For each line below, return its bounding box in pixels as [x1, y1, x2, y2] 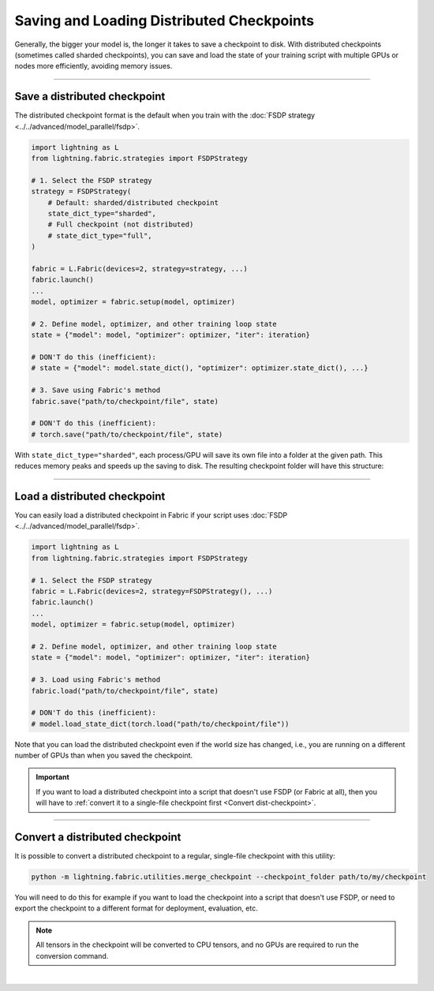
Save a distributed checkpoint [14, 90, 166, 103]
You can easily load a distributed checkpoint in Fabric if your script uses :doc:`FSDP [14, 510, 288, 520]
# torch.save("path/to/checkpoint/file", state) [31, 430, 223, 439]
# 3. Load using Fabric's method [31, 675, 161, 684]
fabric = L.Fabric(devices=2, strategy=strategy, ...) [31, 264, 248, 273]
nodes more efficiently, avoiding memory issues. [14, 62, 173, 71]
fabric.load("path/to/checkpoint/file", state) [31, 686, 219, 695]
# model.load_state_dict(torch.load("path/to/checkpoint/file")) [31, 719, 290, 728]
